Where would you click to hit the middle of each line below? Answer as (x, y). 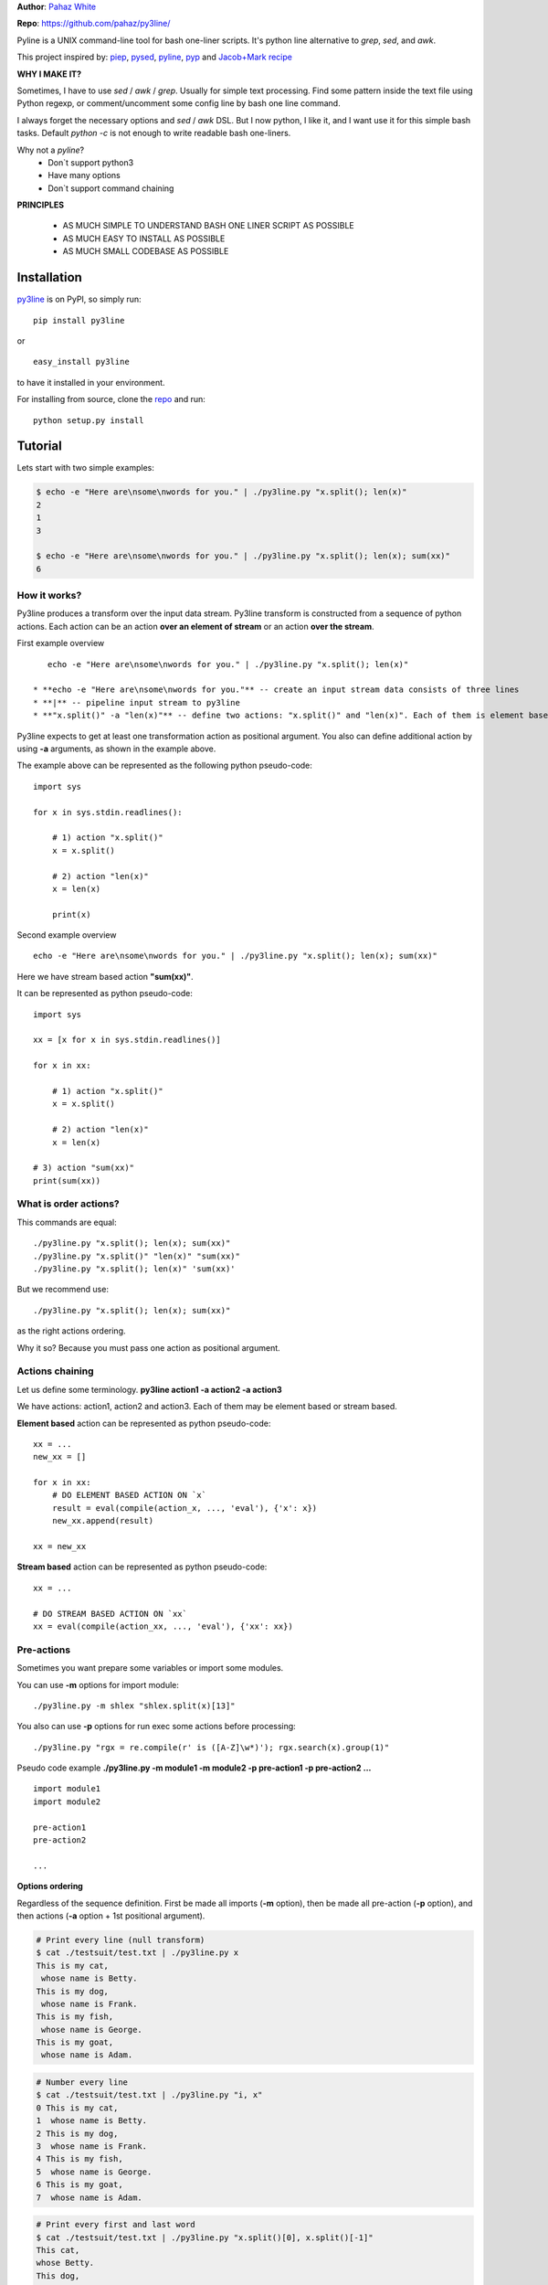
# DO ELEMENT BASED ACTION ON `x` (129, 1495)
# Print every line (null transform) (121, 1940)
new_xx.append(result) (103, 1521)
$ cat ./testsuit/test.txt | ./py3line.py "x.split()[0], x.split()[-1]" (205, 2237)
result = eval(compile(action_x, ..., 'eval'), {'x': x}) (184, 1508)
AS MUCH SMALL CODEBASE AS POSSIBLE (146, 251)
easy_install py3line (81, 362)
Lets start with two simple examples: (85, 468)
